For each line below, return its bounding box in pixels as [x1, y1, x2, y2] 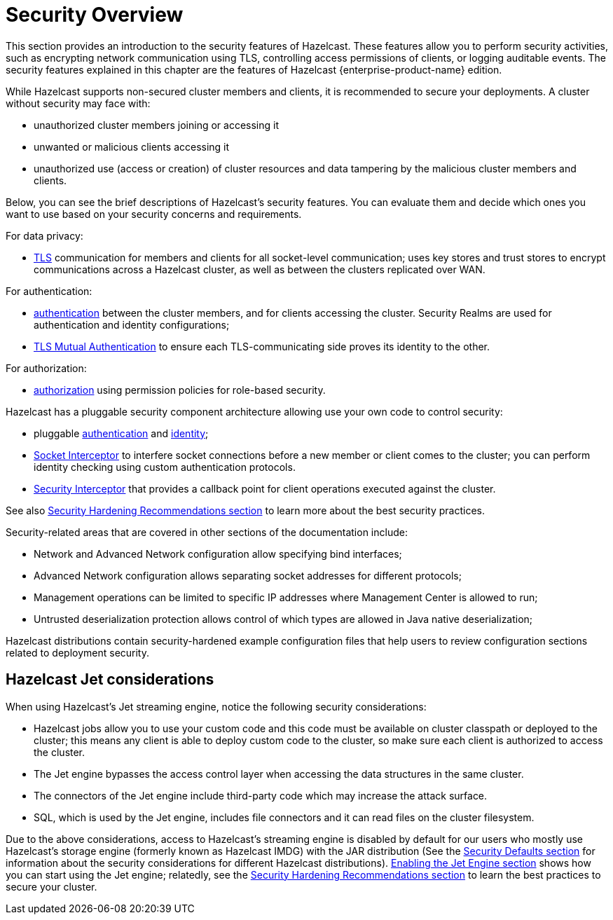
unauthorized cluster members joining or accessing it [34, 118, 280, 131]
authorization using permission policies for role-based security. [34, 383, 326, 396]
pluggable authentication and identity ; [34, 427, 209, 439]
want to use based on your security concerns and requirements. [6, 207, 302, 220]
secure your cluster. [6, 880, 97, 893]
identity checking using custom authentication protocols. [34, 460, 296, 473]
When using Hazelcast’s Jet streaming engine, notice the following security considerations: [6, 700, 427, 713]
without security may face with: [6, 97, 151, 109]
